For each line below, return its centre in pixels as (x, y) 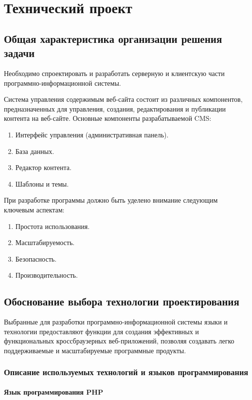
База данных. (35, 151)
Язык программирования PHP (54, 391)
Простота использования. (53, 226)
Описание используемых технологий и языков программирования (126, 372)
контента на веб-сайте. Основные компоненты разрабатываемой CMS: (108, 118)
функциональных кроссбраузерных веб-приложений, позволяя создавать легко (119, 341)
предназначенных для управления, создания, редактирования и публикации (115, 108)
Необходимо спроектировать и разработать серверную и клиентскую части (114, 73)
